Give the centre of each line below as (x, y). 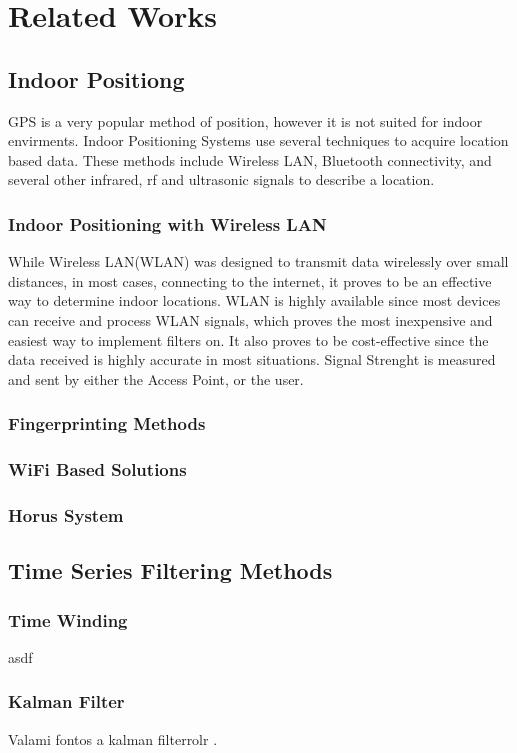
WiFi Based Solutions (97, 469)
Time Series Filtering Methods (170, 570)
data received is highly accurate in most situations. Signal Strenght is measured (252, 359)
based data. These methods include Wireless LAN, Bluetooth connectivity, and (250, 159)
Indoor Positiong (96, 78)
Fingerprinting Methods (107, 423)
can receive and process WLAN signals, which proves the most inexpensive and (250, 319)
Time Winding (68, 619)
